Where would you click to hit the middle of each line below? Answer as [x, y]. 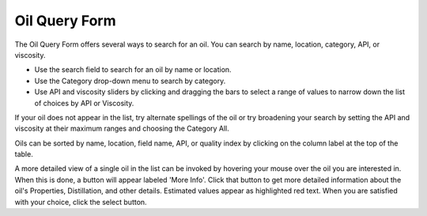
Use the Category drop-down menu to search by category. [130, 81]
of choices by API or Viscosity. [84, 103]
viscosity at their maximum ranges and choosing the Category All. [122, 129]
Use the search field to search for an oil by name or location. [133, 70]
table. [24, 154]
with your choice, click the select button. [81, 202]
